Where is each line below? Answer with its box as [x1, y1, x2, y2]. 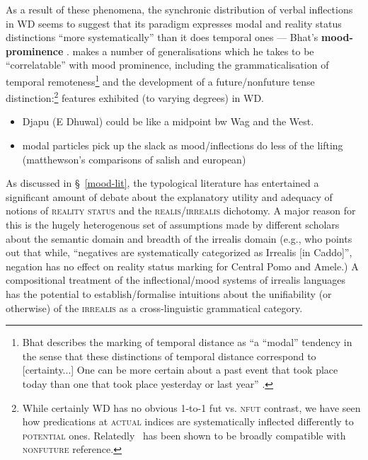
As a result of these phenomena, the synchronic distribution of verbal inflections [6, 2, 353, 16]
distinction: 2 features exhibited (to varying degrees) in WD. [6, 88, 264, 105]
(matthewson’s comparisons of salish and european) [22, 151, 246, 166]
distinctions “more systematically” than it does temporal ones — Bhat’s [6, 30, 318, 45]
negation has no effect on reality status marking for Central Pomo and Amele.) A [6, 258, 359, 273]
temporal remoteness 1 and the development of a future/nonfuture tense [6, 71, 315, 88]
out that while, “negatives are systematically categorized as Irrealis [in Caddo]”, [6, 245, 352, 260]
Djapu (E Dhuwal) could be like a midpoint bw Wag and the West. [22, 114, 314, 129]
